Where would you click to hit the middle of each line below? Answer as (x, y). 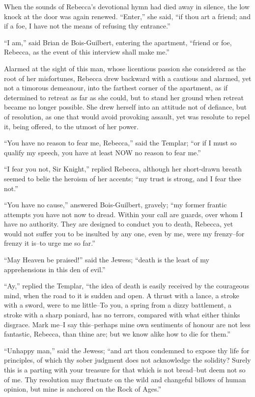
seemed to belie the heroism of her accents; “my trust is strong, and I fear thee (123, 178)
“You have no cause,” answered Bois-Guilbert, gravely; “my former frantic (115, 205)
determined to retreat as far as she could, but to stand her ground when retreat (124, 97)
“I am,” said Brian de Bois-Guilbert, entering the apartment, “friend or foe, (118, 42)
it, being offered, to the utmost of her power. (71, 126)
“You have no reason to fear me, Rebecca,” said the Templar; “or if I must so (120, 143)
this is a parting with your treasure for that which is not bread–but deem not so (125, 369)
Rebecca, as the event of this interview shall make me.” (87, 52)
